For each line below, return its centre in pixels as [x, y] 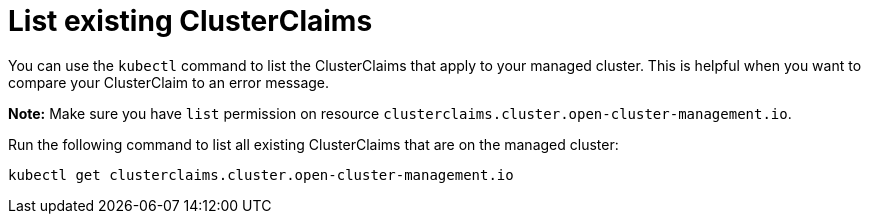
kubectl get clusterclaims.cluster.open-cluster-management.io [261, 174]
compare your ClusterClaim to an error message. [169, 82]
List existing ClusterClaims [190, 21]
